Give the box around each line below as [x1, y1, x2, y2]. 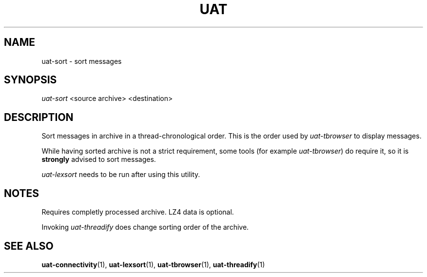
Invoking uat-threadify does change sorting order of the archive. [41, 223, 249, 232]
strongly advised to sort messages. [41, 155, 156, 164]
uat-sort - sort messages [41, 57, 122, 65]
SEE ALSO [4, 239, 54, 252]
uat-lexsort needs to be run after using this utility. [41, 170, 200, 179]
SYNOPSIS [4, 74, 57, 86]
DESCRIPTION [4, 111, 74, 123]
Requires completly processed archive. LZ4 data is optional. [41, 208, 234, 217]
